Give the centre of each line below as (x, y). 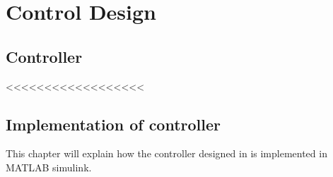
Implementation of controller (113, 124)
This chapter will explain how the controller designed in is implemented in (166, 153)
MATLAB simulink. (49, 167)
